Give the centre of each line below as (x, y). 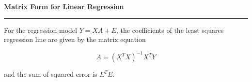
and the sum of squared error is (51, 74)
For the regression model (40, 30)
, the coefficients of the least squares (170, 30)
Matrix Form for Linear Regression (64, 6)
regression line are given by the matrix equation (75, 39)
